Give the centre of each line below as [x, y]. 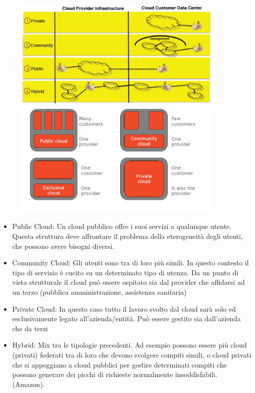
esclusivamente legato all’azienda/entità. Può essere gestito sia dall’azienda [127, 318]
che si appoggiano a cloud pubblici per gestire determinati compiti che [120, 364]
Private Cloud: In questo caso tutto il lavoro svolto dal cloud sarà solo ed [124, 308]
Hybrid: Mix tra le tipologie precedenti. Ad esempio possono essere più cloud [129, 345]
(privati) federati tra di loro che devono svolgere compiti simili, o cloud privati [132, 354]
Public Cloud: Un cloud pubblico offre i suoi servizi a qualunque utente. [122, 226]
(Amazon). [28, 384]
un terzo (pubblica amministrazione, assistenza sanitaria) [99, 292]
